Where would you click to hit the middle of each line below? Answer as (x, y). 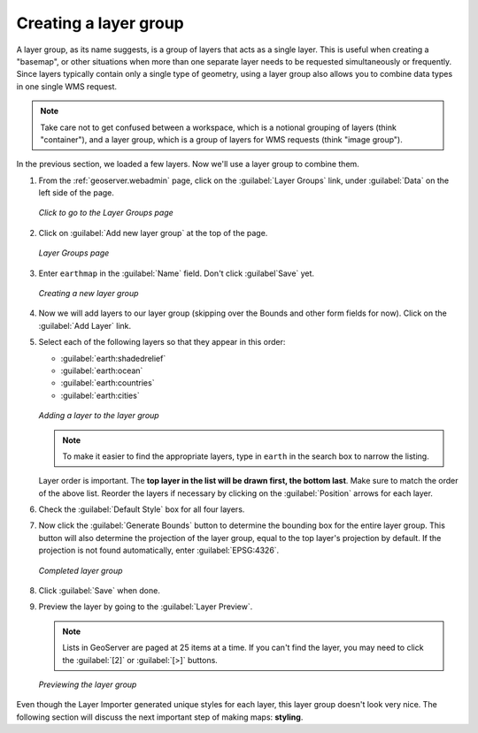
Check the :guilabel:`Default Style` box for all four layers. (142, 509)
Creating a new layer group (89, 294)
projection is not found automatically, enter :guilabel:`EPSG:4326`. (159, 550)
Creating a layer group (100, 23)
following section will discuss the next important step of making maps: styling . (160, 717)
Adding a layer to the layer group (99, 416)
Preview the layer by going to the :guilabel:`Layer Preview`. (146, 607)
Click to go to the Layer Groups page (106, 213)
